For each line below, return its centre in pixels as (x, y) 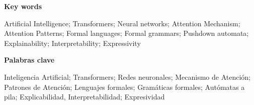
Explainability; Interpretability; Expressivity (72, 43)
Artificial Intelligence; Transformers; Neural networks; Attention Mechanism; (122, 23)
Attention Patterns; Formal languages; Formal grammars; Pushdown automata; (126, 33)
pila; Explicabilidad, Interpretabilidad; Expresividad (84, 97)
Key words (23, 6)
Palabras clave (29, 60)
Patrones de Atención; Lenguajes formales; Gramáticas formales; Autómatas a (124, 87)
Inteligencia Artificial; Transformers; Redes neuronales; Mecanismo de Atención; (127, 76)
